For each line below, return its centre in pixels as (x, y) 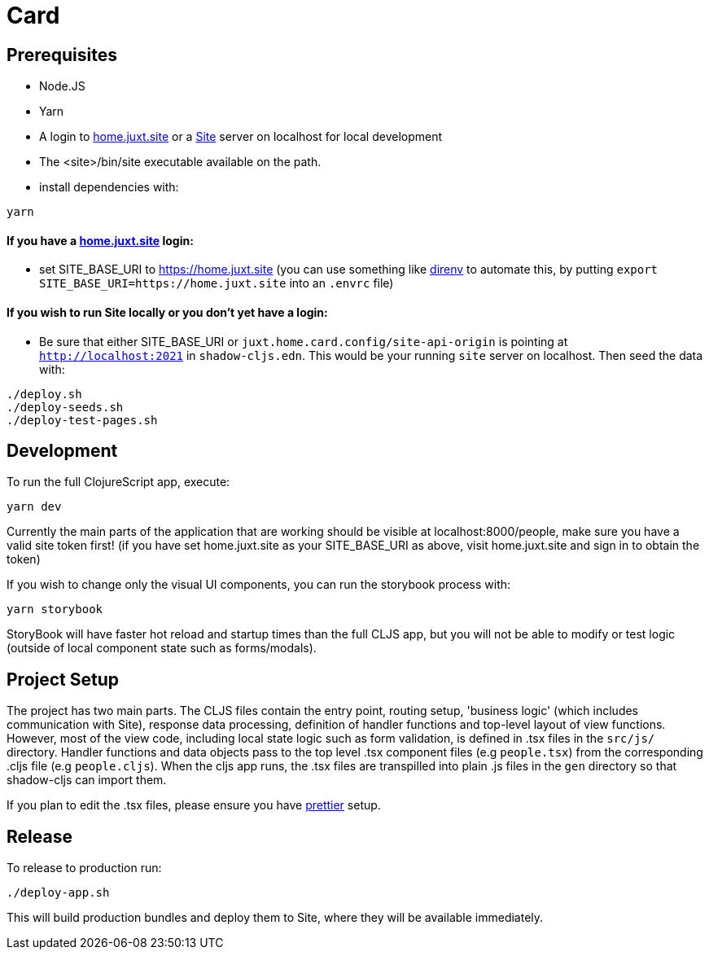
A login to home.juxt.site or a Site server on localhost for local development (241, 137)
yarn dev (34, 507)
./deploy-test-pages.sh (82, 420)
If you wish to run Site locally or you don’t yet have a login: (167, 312)
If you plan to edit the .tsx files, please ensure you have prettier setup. (194, 805)
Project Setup (63, 679)
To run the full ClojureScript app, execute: (118, 482)
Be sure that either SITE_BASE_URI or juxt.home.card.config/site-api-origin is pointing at (304, 341)
